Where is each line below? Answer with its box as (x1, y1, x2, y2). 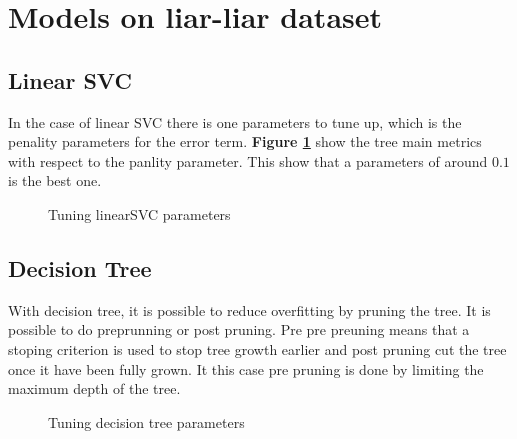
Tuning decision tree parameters (48, 411, 245, 432)
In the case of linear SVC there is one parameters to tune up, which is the (8, 111, 462, 132)
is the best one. (8, 170, 102, 191)
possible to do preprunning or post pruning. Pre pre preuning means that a (8, 319, 470, 340)
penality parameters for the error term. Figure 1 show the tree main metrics (8, 131, 482, 152)
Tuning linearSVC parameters (48, 203, 231, 224)
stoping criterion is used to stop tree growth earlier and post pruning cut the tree (8, 338, 507, 359)
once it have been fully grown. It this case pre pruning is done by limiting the (8, 358, 484, 379)
